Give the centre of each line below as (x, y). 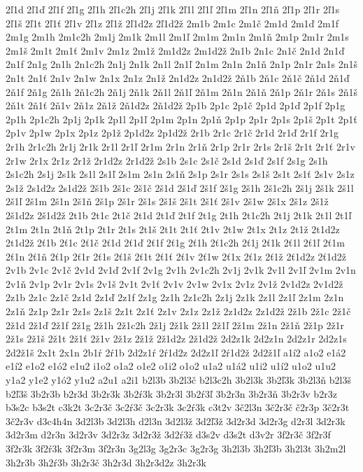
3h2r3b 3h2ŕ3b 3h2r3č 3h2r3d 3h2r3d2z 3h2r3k (106, 462)
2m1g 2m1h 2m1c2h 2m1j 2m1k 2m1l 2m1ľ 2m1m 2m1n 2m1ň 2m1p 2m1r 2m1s (177, 37)
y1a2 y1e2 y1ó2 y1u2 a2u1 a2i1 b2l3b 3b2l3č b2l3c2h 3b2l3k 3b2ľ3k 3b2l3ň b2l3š (179, 380)
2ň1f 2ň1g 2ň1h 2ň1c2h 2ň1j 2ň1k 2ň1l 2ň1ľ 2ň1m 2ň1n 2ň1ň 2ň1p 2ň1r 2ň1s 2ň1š (182, 91)
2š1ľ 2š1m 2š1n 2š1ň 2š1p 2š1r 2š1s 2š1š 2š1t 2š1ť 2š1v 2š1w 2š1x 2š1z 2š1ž (167, 201)
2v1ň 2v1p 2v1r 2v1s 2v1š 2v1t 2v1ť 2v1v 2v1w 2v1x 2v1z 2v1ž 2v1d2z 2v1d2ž (175, 283)
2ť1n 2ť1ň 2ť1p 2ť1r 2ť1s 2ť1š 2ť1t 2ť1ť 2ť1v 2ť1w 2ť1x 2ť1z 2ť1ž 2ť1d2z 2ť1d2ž (176, 256)
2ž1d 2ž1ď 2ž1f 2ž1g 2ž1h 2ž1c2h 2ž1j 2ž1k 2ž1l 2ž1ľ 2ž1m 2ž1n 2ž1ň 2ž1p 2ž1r (175, 325)
